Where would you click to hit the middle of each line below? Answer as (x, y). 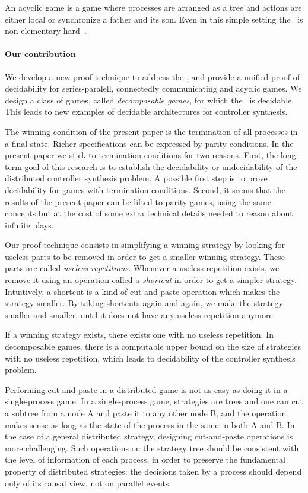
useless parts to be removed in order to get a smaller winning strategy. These (145, 256)
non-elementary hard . (46, 31)
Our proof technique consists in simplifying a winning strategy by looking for (145, 245)
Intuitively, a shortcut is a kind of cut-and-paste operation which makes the (142, 291)
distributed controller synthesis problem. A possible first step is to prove (136, 178)
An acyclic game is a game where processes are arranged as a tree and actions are (153, 7)
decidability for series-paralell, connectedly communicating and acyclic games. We (153, 88)
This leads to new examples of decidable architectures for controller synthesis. (146, 112)
